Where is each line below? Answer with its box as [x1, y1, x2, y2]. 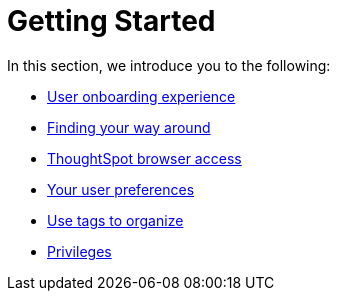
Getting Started [7, 4, 216, 38]
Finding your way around [47, 118, 211, 136]
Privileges [47, 242, 112, 260]
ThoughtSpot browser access [47, 149, 242, 167]
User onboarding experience [47, 87, 236, 105]
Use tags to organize [47, 211, 184, 229]
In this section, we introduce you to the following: [7, 56, 331, 74]
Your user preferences [47, 180, 195, 198]
